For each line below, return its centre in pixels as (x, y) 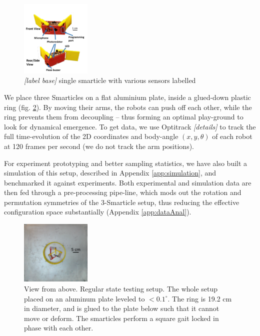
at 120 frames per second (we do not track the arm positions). (99, 146)
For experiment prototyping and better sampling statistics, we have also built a (126, 163)
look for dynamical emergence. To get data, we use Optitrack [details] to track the (130, 126)
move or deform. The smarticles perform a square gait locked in (121, 318)
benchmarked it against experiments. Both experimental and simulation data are (128, 182)
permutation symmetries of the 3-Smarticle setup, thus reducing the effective (122, 202)
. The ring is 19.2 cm (200, 298)
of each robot (232, 136)
